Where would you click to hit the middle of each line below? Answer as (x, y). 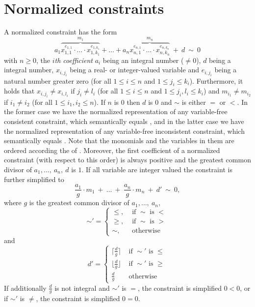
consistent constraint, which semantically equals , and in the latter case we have (124, 121)
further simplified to (34, 179)
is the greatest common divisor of (79, 202)
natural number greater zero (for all (58, 80)
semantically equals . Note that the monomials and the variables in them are (119, 140)
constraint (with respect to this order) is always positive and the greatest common (127, 160)
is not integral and (82, 288)
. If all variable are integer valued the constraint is (157, 169)
